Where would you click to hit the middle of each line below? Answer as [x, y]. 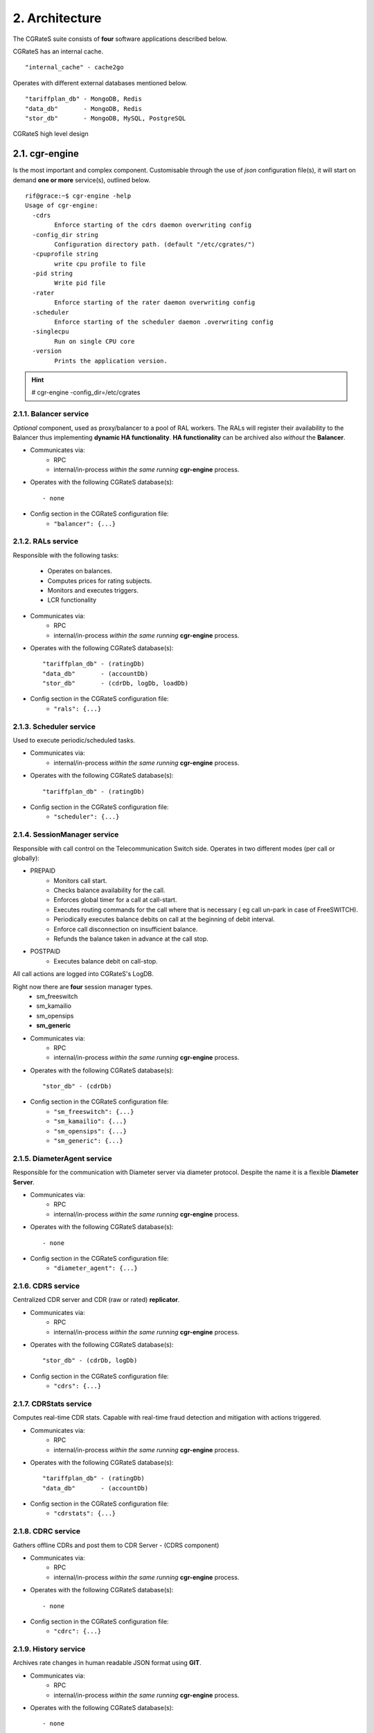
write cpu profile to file [100, 264]
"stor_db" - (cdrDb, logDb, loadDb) [116, 683]
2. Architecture [57, 18]
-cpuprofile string [65, 254]
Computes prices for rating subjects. [100, 581]
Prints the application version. [111, 361]
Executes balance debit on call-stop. [106, 961]
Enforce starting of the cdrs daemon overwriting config [153, 225]
